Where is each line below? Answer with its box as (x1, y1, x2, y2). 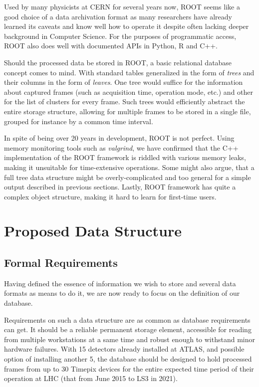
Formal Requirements (4, 255, 118, 270)
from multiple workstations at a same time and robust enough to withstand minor (4, 334, 255, 344)
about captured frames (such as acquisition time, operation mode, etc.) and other (4, 86, 254, 97)
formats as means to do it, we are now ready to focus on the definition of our (4, 288, 240, 298)
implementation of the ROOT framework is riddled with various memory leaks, (4, 152, 246, 163)
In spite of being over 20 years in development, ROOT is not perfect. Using (4, 133, 235, 143)
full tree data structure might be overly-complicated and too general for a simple (4, 172, 251, 182)
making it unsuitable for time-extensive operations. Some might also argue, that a (4, 162, 255, 172)
